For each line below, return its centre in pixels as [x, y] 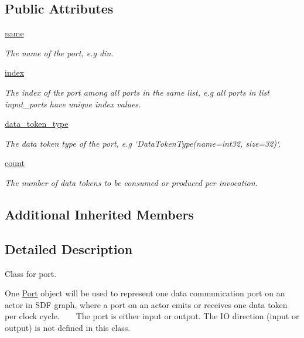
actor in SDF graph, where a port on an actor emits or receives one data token [146, 304]
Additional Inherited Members [99, 214]
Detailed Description [69, 249]
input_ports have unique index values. [73, 104]
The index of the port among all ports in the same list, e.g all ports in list [137, 92]
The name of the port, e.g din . [59, 53]
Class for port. [31, 273]
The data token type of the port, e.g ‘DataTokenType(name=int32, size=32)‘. [143, 143]
